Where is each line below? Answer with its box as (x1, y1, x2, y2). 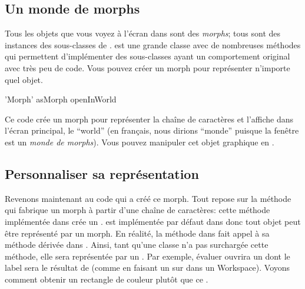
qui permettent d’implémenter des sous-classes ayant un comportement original (5, 50, 290, 62)
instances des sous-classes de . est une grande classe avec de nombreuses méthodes (5, 38, 301, 51)
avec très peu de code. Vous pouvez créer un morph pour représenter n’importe (5, 61, 290, 74)
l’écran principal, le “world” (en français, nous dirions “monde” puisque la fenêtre (5, 124, 299, 137)
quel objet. (5, 73, 43, 85)
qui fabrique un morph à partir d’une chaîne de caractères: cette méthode (5, 204, 270, 216)
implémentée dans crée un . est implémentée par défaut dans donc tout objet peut (5, 215, 301, 227)
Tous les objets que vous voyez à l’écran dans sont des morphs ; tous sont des (5, 27, 281, 39)
